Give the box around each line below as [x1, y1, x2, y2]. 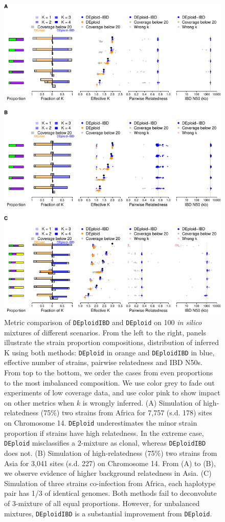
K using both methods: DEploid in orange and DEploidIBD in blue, [4, 347, 215, 357]
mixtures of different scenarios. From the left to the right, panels [4, 327, 207, 337]
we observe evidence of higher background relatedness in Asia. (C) [4, 468, 212, 478]
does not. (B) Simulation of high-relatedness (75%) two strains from [4, 447, 217, 458]
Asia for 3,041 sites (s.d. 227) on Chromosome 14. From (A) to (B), [4, 457, 216, 468]
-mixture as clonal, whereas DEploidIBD [81, 437, 206, 448]
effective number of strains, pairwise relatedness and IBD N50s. [4, 357, 202, 368]
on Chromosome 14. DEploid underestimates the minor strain [4, 417, 197, 428]
